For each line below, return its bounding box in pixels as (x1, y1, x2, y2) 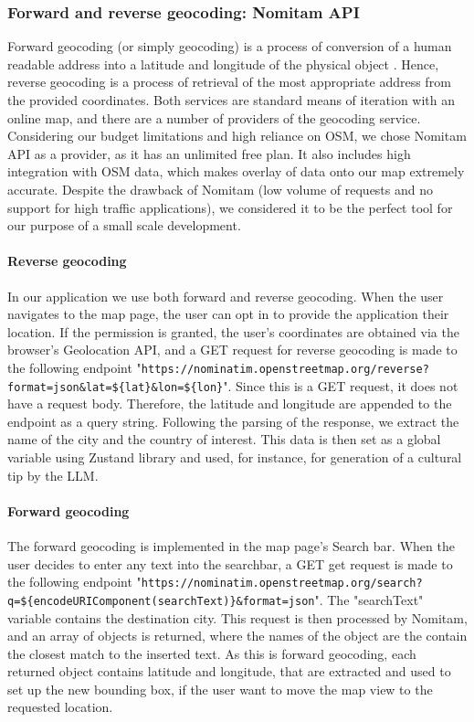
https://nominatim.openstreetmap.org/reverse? (141, 362, 429, 376)
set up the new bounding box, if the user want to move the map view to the (7, 679, 433, 698)
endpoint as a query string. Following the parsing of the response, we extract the (7, 411, 459, 430)
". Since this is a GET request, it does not (223, 376, 458, 395)
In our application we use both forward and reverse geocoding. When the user (7, 286, 444, 305)
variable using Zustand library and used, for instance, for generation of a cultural (7, 448, 462, 467)
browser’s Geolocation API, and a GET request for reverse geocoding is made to (7, 340, 458, 359)
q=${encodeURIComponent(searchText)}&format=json (7, 594, 315, 608)
